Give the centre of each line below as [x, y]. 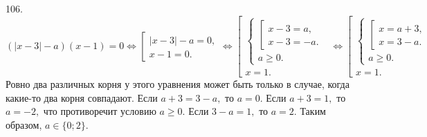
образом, [24, 125]
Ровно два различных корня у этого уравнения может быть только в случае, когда [178, 84]
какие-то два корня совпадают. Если [82, 97]
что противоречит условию [100, 111]
